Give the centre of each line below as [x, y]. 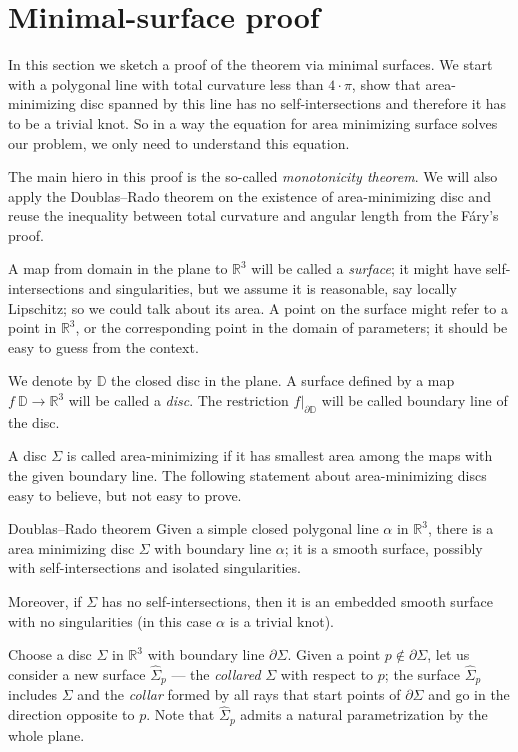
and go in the [469, 694]
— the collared [216, 673]
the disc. [34, 421]
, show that [386, 83]
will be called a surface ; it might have [366, 268]
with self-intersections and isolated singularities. [154, 567]
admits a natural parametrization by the [364, 714]
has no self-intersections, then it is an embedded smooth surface [297, 600]
